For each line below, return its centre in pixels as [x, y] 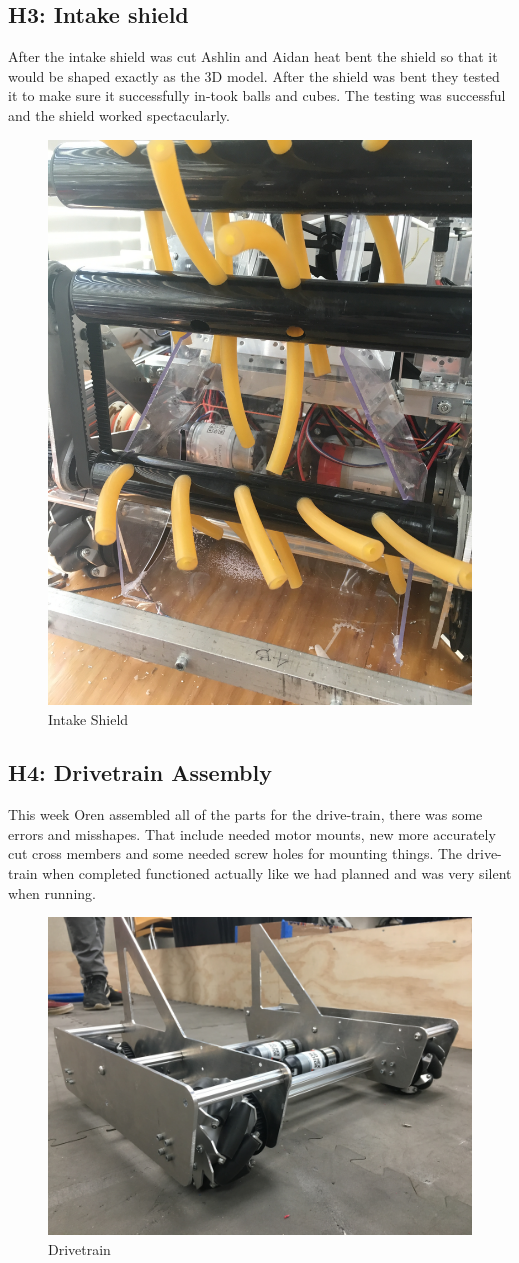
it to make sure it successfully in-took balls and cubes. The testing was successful [257, 95]
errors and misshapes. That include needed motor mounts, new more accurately [252, 833]
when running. [52, 892]
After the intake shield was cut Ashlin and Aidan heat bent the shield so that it [253, 56]
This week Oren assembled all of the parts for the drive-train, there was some [245, 814]
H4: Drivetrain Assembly [140, 772]
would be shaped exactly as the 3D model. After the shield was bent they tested [254, 75]
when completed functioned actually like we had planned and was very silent [277, 873]
